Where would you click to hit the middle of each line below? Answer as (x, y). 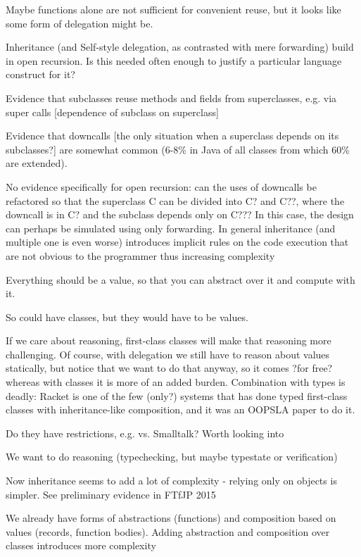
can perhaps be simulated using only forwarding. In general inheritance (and (171, 228)
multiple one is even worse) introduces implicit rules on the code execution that (177, 242)
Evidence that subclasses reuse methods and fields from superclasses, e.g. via (171, 98)
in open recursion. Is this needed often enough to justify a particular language (174, 60)
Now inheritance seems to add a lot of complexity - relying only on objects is (171, 481)
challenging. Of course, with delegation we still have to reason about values (168, 354)
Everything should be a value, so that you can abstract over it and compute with (180, 279)
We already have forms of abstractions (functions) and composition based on (171, 518)
